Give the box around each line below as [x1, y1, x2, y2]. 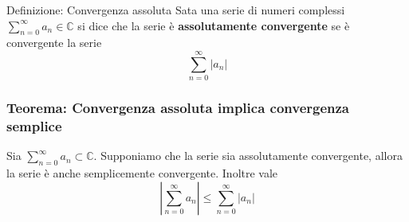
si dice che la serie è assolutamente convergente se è [77, 17, 350, 33]
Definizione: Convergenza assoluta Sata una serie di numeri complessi [6, 2, 345, 18]
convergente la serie [6, 34, 102, 51]
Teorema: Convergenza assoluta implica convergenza [6, 98, 350, 118]
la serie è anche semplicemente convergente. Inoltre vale [6, 165, 278, 181]
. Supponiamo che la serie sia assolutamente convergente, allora [93, 147, 403, 164]
